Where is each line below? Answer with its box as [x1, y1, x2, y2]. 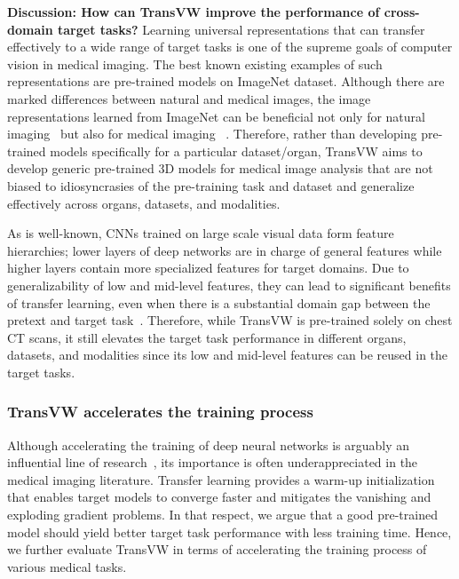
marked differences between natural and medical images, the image [7, 89, 371, 107]
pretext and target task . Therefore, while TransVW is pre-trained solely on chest [7, 311, 453, 329]
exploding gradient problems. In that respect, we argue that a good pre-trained [7, 505, 438, 524]
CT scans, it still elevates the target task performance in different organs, [7, 328, 407, 346]
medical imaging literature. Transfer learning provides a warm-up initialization [7, 470, 435, 488]
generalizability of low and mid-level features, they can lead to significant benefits [7, 275, 451, 294]
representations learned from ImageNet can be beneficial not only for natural [7, 107, 425, 125]
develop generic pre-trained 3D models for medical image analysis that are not [7, 159, 433, 178]
